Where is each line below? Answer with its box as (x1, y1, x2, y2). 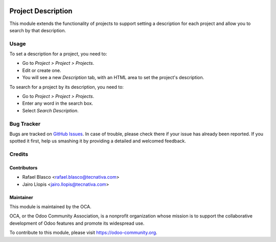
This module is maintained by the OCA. (9, 204, 91, 210)
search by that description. (9, 27, 66, 33)
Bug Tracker (9, 120, 41, 127)
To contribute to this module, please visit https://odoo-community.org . (9, 230, 158, 236)
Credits (9, 151, 28, 158)
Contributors (9, 164, 38, 171)
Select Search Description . (22, 107, 79, 113)
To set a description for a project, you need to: (9, 51, 107, 57)
